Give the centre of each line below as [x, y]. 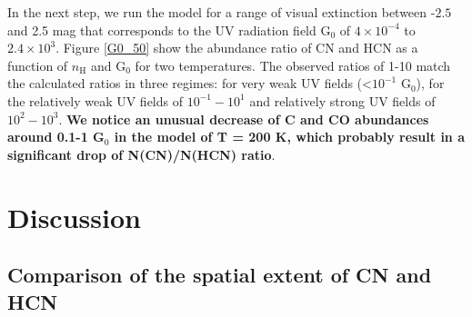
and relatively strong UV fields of [342, 100]
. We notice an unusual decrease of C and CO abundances [244, 119]
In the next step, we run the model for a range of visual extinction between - [221, 12]
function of [38, 65]
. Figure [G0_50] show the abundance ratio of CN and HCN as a [237, 48]
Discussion [74, 217]
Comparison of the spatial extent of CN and [220, 275]
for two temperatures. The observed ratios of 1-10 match [293, 65]
